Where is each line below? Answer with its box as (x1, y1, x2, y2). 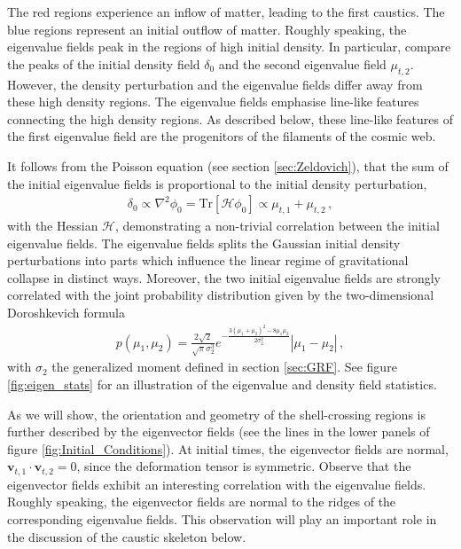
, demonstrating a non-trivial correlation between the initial (115, 216, 440, 234)
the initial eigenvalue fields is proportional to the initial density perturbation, (7, 174, 427, 192)
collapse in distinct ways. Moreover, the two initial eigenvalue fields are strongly (7, 268, 441, 286)
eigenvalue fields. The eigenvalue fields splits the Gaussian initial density (7, 233, 401, 252)
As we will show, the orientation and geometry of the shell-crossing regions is (7, 404, 426, 423)
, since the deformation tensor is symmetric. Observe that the (76, 457, 411, 475)
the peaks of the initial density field (7, 54, 200, 73)
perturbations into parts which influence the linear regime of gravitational (7, 251, 409, 270)
